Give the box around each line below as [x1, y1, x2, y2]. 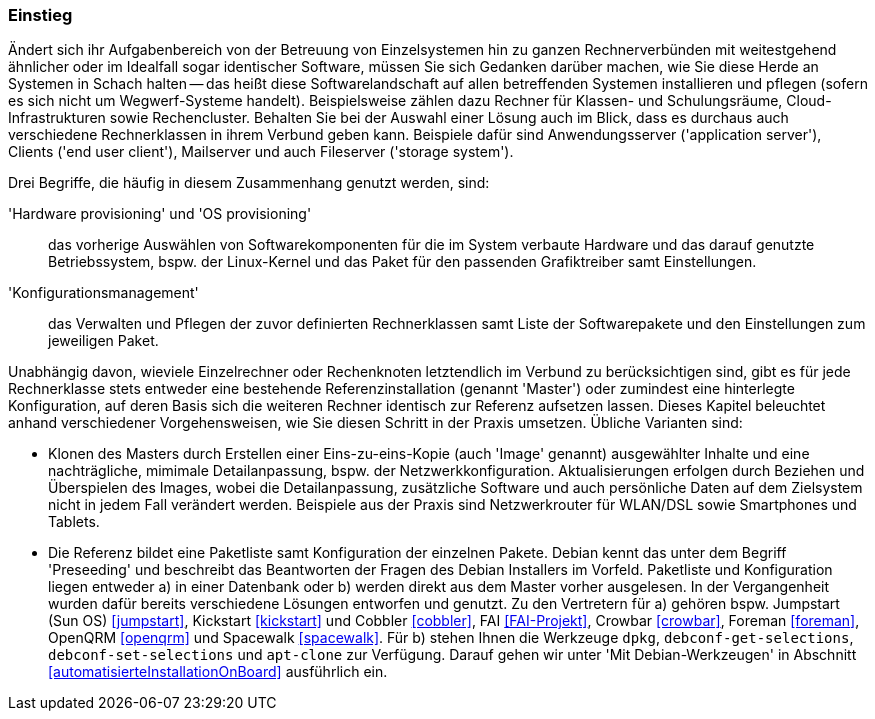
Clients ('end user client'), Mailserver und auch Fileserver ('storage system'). [8, 143, 514, 161]
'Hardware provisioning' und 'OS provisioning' [8, 205, 312, 223]
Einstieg [8, 5, 73, 25]
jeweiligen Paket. [48, 332, 159, 350]
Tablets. [48, 513, 100, 531]
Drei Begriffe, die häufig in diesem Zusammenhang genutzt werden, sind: [8, 174, 490, 192]
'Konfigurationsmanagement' [8, 284, 199, 302]
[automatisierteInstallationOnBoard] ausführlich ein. [48, 663, 388, 681]
